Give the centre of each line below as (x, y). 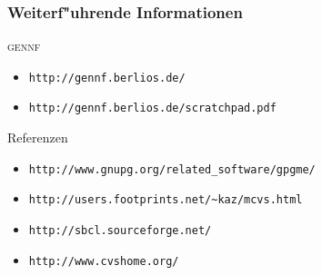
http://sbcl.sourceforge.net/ (120, 231)
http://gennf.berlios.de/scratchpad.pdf (152, 108)
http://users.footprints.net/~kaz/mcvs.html (166, 200)
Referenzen (38, 137)
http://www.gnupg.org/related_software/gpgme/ (172, 169)
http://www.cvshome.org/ (104, 261)
